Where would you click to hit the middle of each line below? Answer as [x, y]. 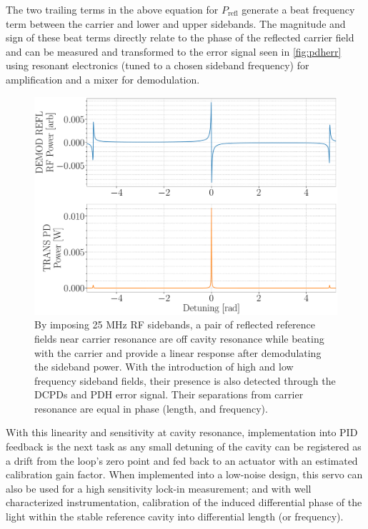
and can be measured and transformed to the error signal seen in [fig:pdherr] [174, 51]
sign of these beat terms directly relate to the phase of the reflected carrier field [180, 37]
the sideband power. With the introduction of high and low [164, 367]
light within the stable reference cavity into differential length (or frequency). [175, 517]
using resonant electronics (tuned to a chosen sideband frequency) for [158, 65]
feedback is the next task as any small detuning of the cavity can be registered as [184, 447]
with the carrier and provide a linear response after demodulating [178, 352]
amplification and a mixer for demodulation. [103, 79]
